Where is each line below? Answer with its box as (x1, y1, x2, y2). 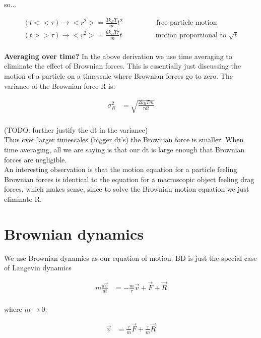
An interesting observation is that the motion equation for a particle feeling (4, 164, 237, 175)
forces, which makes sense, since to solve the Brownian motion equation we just (4, 184, 249, 194)
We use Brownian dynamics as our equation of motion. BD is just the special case (4, 252, 257, 263)
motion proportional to (155, 31, 226, 39)
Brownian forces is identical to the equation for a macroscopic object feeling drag (4, 174, 254, 184)
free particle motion (156, 19, 217, 27)
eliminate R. (4, 193, 42, 204)
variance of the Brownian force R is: (4, 80, 115, 91)
